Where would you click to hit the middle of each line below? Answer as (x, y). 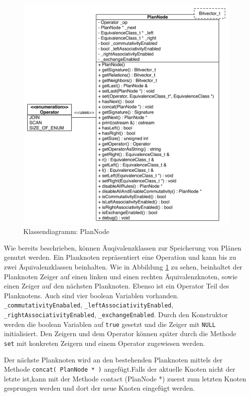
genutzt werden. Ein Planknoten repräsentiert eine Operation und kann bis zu (120, 257)
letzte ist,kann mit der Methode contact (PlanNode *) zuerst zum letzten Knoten (125, 378)
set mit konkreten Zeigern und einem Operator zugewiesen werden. (105, 343)
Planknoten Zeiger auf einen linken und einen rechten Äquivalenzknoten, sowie (121, 276)
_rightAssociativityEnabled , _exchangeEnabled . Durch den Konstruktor (116, 315)
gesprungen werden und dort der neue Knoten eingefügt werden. (100, 388)
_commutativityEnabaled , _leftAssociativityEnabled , (89, 305)
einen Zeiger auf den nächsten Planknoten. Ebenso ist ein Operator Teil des (117, 286)
